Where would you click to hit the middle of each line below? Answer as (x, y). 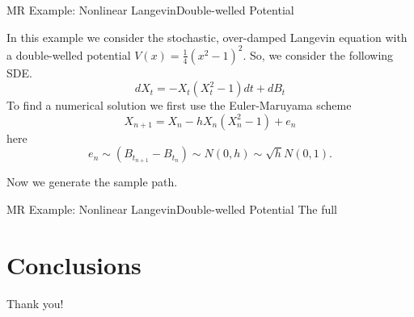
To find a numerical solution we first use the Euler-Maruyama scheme (179, 105)
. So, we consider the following (318, 54)
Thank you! (35, 303)
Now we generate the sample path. (92, 182)
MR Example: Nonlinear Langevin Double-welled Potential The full (172, 209)
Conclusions (74, 264)
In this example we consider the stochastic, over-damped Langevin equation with (207, 37)
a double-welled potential (69, 54)
